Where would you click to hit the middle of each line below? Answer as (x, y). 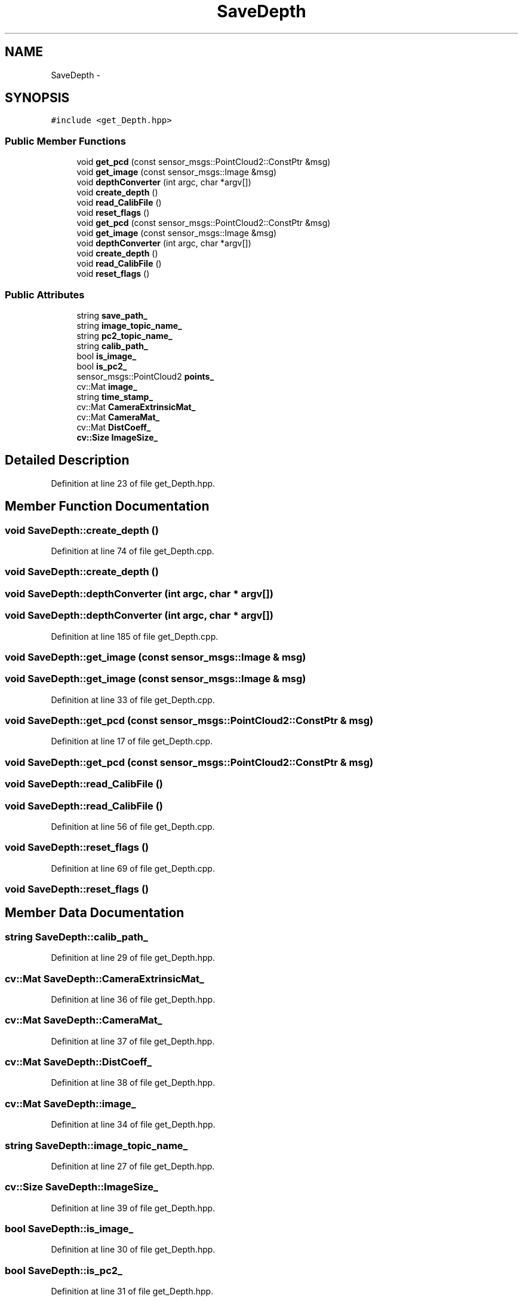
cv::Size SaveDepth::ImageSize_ (81, 1187)
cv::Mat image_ (107, 386)
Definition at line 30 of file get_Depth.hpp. (133, 1250)
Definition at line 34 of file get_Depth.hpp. (133, 1125)
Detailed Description (67, 460)
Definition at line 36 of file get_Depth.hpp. (133, 999)
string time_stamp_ (115, 396)
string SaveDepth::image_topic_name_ (96, 1145)
